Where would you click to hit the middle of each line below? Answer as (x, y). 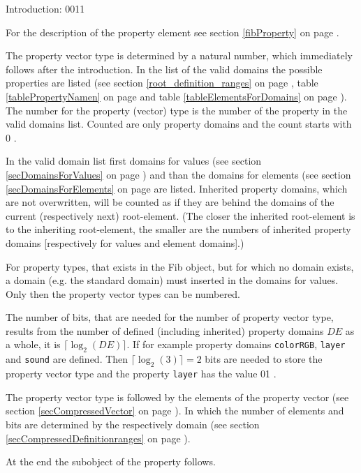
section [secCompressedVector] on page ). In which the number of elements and (175, 411)
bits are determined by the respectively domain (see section (133, 424)
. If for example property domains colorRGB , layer (236, 344)
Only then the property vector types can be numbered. (123, 293)
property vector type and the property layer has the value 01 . (141, 374)
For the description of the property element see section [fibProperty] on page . (172, 32)
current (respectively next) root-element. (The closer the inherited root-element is (180, 215)
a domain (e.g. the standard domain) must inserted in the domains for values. (172, 280)
